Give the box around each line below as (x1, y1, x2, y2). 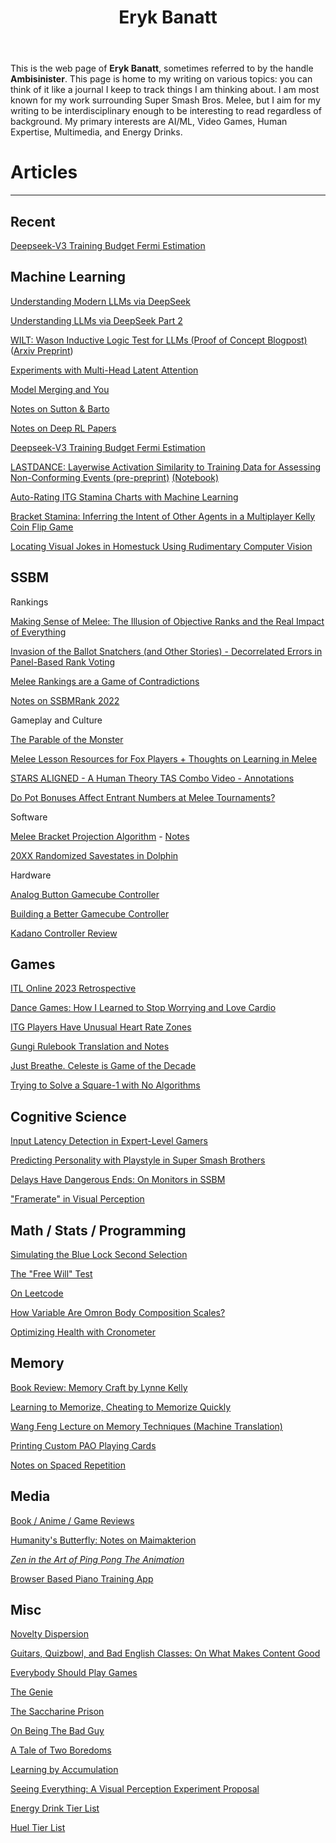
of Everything (10, 626, 67, 638)
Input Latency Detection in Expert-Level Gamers (10, 1135, 208, 1147)
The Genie (10, 1686, 53, 1698)
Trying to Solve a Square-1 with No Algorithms (10, 1079, 201, 1091)
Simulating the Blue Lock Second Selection (10, 1249, 188, 1260)
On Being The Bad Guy (10, 1725, 105, 1737)
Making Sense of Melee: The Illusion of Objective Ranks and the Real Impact (10, 615, 325, 627)
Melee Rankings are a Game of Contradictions (10, 675, 200, 687)
